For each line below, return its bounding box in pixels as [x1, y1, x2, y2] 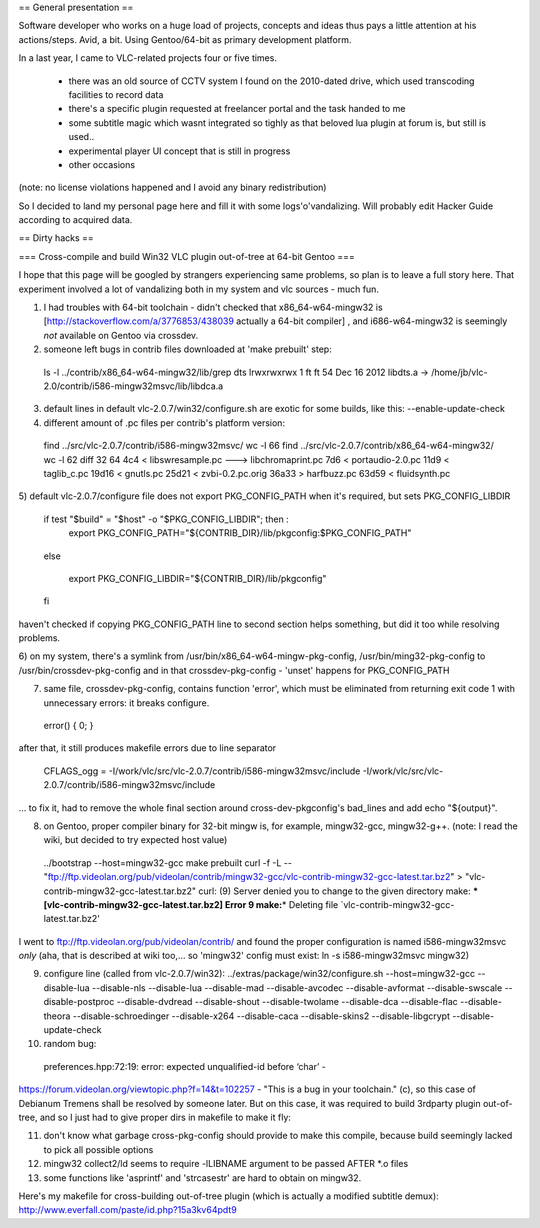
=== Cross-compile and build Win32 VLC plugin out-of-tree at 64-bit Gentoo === [18, 250, 355, 262]
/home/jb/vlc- [430, 366, 488, 378]
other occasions [68, 158, 135, 170]
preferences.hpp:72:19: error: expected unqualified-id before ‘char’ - [43, 1060, 327, 1072]
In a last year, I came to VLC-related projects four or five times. [18, 52, 277, 64]
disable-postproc [43, 996, 115, 1008]
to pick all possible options [43, 1143, 154, 1155]
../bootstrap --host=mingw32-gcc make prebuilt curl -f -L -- [43, 856, 292, 869]
